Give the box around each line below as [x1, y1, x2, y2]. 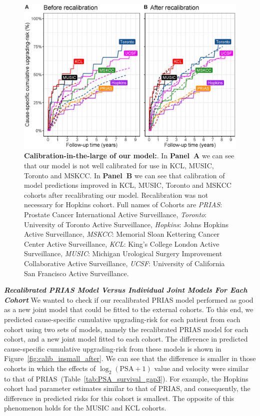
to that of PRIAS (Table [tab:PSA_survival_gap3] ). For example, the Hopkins [4, 373, 248, 384]
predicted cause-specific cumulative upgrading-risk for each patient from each [4, 314, 240, 324]
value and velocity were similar [154, 363, 249, 373]
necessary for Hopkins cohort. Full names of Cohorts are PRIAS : [24, 199, 222, 210]
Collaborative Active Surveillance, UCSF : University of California [24, 258, 225, 268]
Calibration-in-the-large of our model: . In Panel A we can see [24, 150, 234, 161]
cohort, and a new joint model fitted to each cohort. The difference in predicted [4, 334, 248, 344]
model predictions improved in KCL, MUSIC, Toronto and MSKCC [24, 180, 231, 190]
